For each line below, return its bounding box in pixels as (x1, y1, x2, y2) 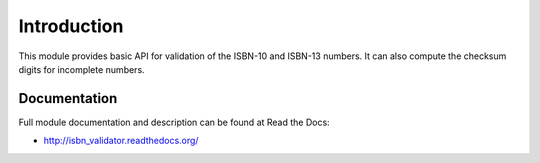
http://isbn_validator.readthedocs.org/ (43, 135, 199, 147)
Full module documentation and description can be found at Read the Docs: (18, 116, 330, 128)
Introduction (18, 15, 124, 37)
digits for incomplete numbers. (18, 63, 145, 75)
